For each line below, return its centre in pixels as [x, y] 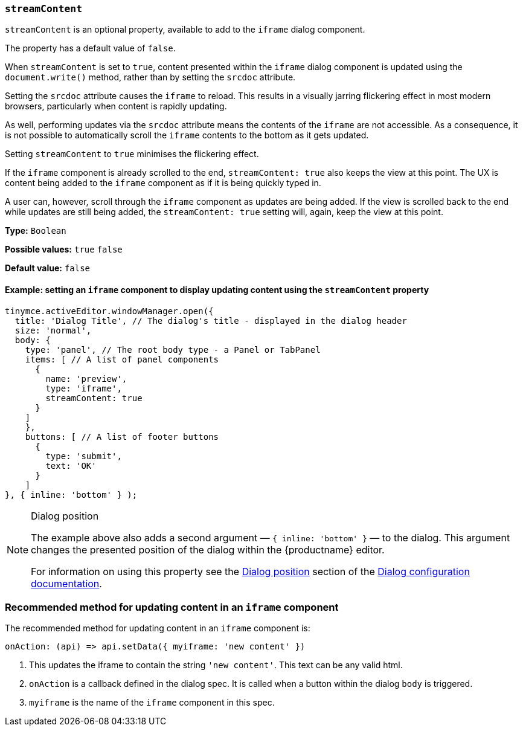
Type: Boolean [36, 231]
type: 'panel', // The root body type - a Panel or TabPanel [173, 349]
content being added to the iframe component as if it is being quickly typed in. [163, 183]
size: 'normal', [53, 330]
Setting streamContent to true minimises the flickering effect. [132, 154]
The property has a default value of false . [90, 48]
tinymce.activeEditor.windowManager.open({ [109, 311]
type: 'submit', [84, 456]
